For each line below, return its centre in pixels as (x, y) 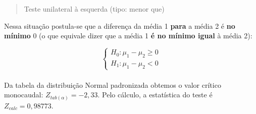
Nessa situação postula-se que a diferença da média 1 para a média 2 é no (120, 25)
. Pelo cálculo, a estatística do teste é (155, 95)
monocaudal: (24, 95)
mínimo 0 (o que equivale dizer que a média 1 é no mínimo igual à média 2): (128, 36)
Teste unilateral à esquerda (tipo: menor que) (94, 9)
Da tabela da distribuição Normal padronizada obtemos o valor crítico (113, 84)
